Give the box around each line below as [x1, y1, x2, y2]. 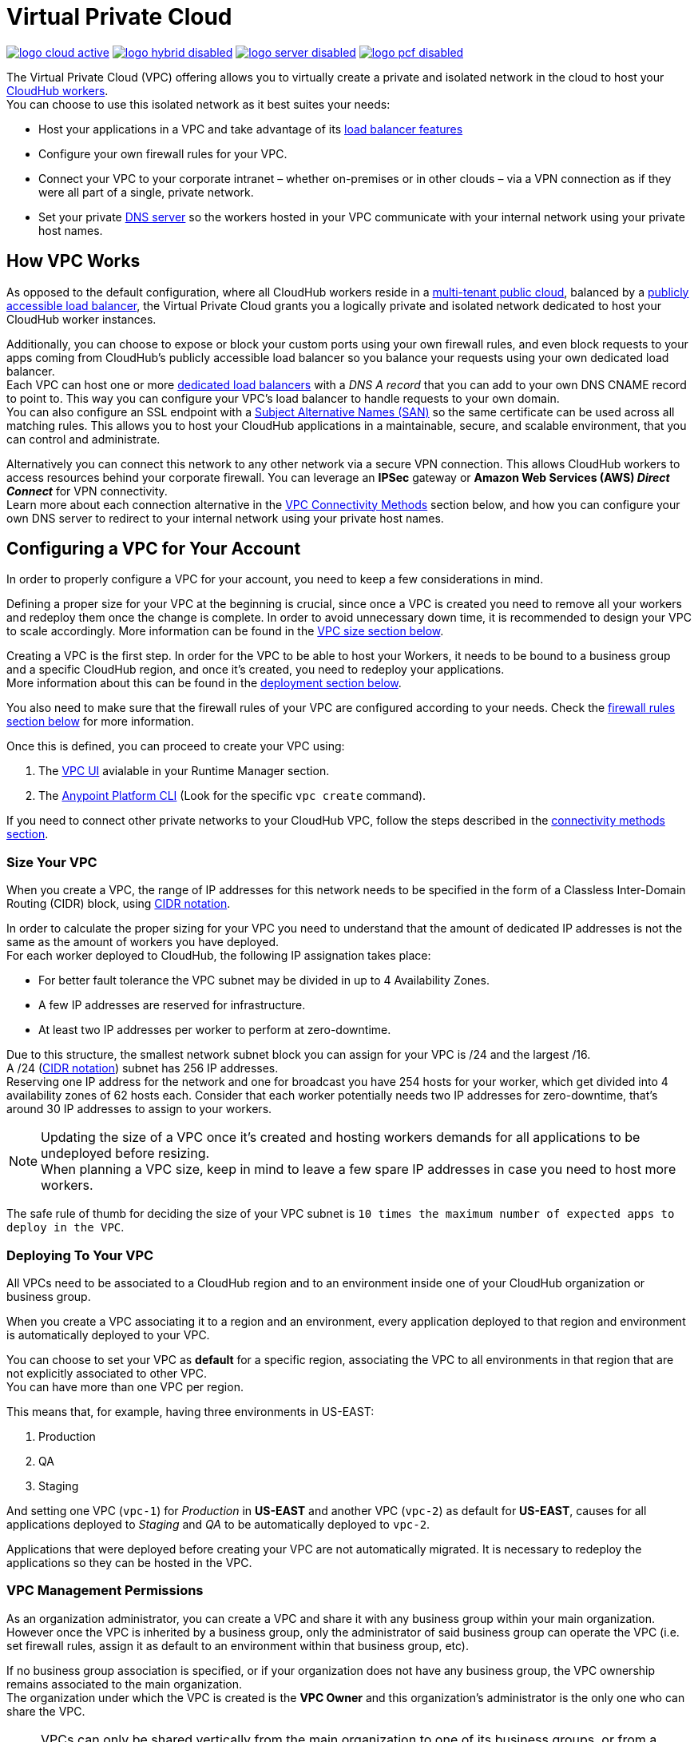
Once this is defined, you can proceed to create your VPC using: [6, 739, 345, 754]
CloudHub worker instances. [6, 312, 157, 326]
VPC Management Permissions [6, 1582, 204, 1599]
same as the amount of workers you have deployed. [6, 935, 280, 949]
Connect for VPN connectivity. [6, 483, 168, 498]
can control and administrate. [6, 432, 161, 446]
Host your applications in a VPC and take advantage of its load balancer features [38, 121, 463, 136]
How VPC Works [6, 251, 141, 272]
